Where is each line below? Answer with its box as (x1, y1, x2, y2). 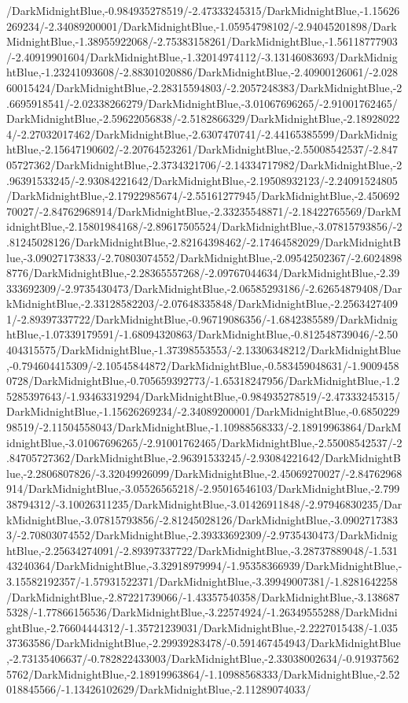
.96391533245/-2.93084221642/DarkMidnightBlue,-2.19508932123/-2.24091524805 (6, 172, 398, 188)
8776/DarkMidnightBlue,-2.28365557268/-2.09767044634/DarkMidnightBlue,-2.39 (6, 265, 400, 281)
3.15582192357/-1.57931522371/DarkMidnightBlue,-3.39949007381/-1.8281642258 (6, 572, 398, 589)
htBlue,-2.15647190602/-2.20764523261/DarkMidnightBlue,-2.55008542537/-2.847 (6, 141, 399, 157)
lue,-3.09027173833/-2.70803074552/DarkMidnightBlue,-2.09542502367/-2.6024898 (6, 249, 402, 265)
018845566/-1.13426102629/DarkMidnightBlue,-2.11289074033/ (6, 681, 311, 697)
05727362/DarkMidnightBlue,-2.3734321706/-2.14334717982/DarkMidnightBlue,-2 (6, 156, 402, 172)
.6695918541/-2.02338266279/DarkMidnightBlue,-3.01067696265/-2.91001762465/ (6, 94, 398, 111)
